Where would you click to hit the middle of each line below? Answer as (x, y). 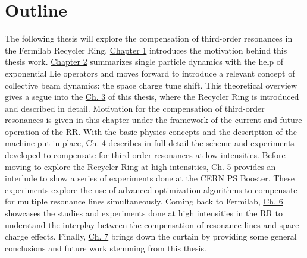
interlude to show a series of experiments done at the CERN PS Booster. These (150, 178)
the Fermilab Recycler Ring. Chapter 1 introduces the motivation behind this (146, 50)
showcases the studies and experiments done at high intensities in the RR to (144, 213)
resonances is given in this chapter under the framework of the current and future (153, 120)
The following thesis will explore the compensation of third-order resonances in (149, 38)
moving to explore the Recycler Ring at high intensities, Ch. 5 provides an (140, 166)
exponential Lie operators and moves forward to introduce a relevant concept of (150, 73)
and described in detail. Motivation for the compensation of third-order (135, 108)
